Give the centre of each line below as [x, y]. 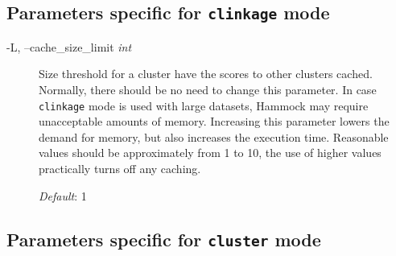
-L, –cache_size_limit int [69, 46]
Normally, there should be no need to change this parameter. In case [208, 89]
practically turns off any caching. [120, 168]
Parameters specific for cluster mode [164, 239]
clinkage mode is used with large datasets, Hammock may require [204, 105]
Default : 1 [63, 195]
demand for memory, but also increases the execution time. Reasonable [214, 136]
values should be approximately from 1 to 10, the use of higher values [210, 153]
